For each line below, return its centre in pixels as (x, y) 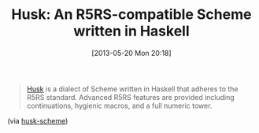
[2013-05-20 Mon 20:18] (131, 53)
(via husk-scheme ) (38, 120)
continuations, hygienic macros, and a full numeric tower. (119, 105)
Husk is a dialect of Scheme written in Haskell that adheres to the (132, 89)
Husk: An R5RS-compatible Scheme (131, 15)
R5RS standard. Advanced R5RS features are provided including (131, 97)
